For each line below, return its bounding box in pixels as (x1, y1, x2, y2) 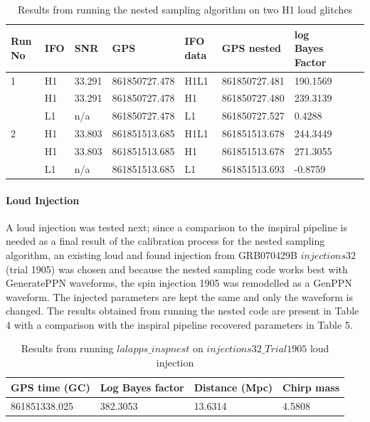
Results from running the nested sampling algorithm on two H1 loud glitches (17, 2, 353, 16)
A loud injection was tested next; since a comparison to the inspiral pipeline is (6, 219, 348, 234)
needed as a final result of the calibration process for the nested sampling (6, 233, 325, 248)
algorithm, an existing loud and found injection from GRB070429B (6, 247, 298, 262)
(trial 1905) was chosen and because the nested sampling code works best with (6, 261, 348, 276)
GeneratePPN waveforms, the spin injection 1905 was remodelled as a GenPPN (6, 275, 352, 290)
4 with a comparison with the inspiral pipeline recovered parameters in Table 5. (6, 317, 353, 332)
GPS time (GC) (11, 379, 90, 394)
